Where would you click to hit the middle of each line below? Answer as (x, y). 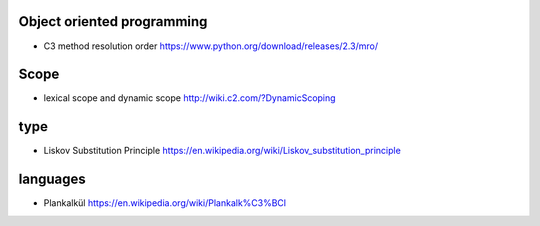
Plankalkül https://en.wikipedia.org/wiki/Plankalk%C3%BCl (165, 203)
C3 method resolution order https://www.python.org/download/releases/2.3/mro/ (211, 46)
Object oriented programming (113, 21)
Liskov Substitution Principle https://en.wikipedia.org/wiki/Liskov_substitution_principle (222, 151)
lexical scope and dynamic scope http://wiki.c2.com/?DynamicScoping (189, 98)
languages (52, 179)
